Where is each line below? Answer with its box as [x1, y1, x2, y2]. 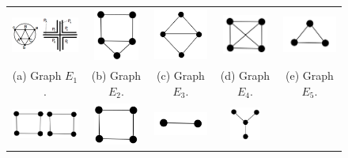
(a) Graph [12, 67, 62, 84]
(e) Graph [286, 67, 334, 84]
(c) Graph [157, 67, 205, 84]
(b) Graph [91, 67, 142, 84]
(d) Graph [220, 67, 270, 84]
